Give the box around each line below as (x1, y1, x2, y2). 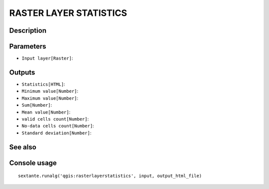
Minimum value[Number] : (21, 88, 79, 94)
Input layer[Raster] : (21, 55, 73, 62)
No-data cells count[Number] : (21, 123, 94, 129)
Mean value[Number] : (21, 109, 71, 115)
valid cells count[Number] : (21, 116, 89, 122)
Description (9, 26, 47, 35)
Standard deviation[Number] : (21, 129, 92, 136)
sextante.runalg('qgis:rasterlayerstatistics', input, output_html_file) (18, 173, 202, 179)
